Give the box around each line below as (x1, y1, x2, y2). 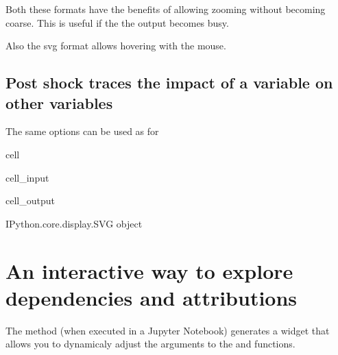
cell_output (5, 193, 55, 208)
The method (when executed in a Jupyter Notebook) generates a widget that (5, 323, 330, 337)
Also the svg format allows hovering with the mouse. (5, 38, 226, 53)
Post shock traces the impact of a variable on (5, 72, 333, 93)
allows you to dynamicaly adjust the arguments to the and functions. (5, 336, 295, 351)
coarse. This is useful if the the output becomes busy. (5, 15, 229, 29)
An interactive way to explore (5, 256, 293, 284)
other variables (5, 92, 113, 113)
